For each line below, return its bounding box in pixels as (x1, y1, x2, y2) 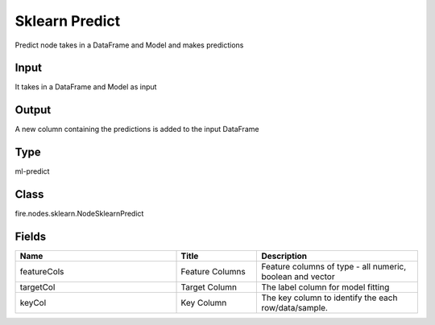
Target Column (180, 282, 238, 293)
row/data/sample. (261, 302, 328, 314)
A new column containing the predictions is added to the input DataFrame (14, 125, 259, 134)
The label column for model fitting (261, 282, 390, 293)
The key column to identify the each (261, 292, 398, 303)
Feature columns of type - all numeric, (261, 261, 407, 273)
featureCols (19, 266, 64, 278)
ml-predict (14, 167, 50, 176)
